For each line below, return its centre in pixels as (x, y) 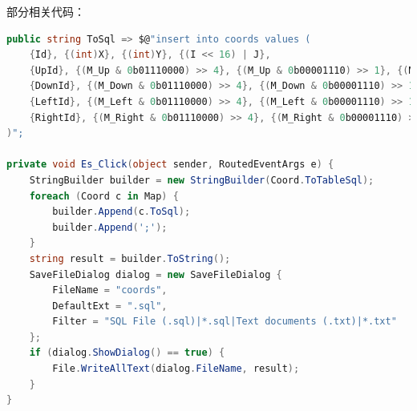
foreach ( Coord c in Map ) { (104, 196)
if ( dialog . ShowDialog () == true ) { (127, 353)
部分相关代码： (46, 11)
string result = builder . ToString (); (130, 258)
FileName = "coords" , (110, 290)
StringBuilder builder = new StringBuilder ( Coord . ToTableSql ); (202, 180)
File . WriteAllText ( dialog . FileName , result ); (176, 369)
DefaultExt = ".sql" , (110, 306)
